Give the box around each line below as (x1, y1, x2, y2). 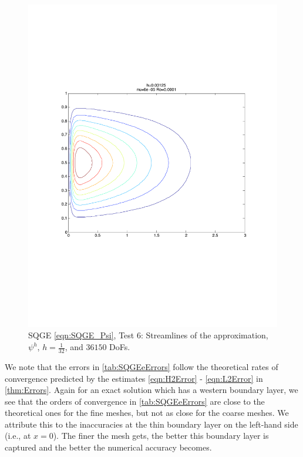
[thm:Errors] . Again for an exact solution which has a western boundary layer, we (5, 384, 298, 396)
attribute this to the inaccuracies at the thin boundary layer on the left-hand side (5, 418, 298, 430)
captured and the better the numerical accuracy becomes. (5, 441, 212, 453)
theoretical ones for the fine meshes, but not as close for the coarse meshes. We (5, 406, 289, 419)
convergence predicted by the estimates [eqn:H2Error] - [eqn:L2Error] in (5, 372, 263, 384)
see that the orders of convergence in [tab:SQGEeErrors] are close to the (5, 395, 265, 407)
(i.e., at (5, 429, 31, 442)
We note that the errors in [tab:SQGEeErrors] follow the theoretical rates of (5, 360, 278, 372)
